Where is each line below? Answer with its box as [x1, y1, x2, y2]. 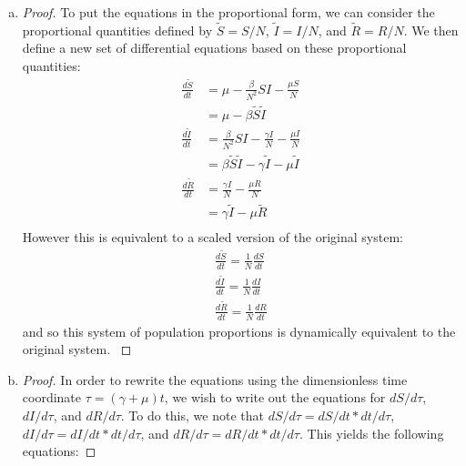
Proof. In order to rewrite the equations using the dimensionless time [22, 370, 408, 389]
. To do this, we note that [120, 406, 264, 425]
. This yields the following [299, 423, 444, 442]
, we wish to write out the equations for [164, 388, 386, 407]
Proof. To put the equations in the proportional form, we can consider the [22, 3, 435, 21]
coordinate [22, 388, 82, 407]
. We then [403, 20, 459, 39]
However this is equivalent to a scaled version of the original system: [22, 228, 403, 247]
